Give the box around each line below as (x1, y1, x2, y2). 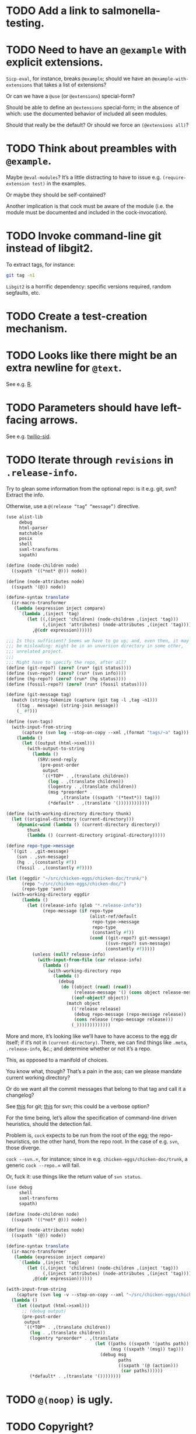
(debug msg (100, 1352, 127, 1357)
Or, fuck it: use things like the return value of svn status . (6, 1173, 142, 1180)
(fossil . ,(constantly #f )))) (16, 864, 93, 871)
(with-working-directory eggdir (11, 892, 90, 898)
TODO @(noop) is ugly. (6, 1393, 113, 1407)
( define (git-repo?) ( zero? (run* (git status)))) (6, 665, 132, 671)
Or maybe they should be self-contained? (6, 191, 106, 198)
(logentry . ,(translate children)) (47, 784, 137, 790)
